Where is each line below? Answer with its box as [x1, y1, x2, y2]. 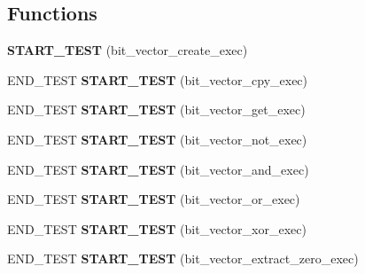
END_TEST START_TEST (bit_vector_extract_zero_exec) [7, 249, 359, 268]
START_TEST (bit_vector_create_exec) [7, 41, 248, 59]
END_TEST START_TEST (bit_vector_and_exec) [7, 160, 309, 178]
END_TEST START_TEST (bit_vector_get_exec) [7, 100, 306, 119]
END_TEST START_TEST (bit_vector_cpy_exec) [7, 70, 308, 89]
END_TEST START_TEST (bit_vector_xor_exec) [7, 219, 307, 238]
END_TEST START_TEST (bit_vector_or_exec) [7, 190, 300, 208]
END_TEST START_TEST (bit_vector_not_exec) [7, 129, 307, 148]
